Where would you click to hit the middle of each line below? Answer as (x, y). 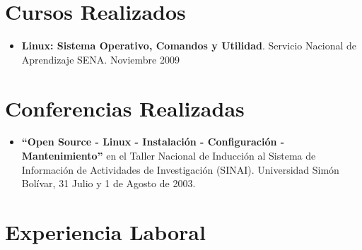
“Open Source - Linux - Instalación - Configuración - (153, 142)
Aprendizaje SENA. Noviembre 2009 (100, 59)
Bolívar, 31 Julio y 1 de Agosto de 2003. (109, 183)
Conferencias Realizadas (125, 108)
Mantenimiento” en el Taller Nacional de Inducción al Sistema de (169, 156)
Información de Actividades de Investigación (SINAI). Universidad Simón (180, 169)
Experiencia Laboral (105, 232)
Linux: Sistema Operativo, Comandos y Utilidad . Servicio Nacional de (189, 46)
